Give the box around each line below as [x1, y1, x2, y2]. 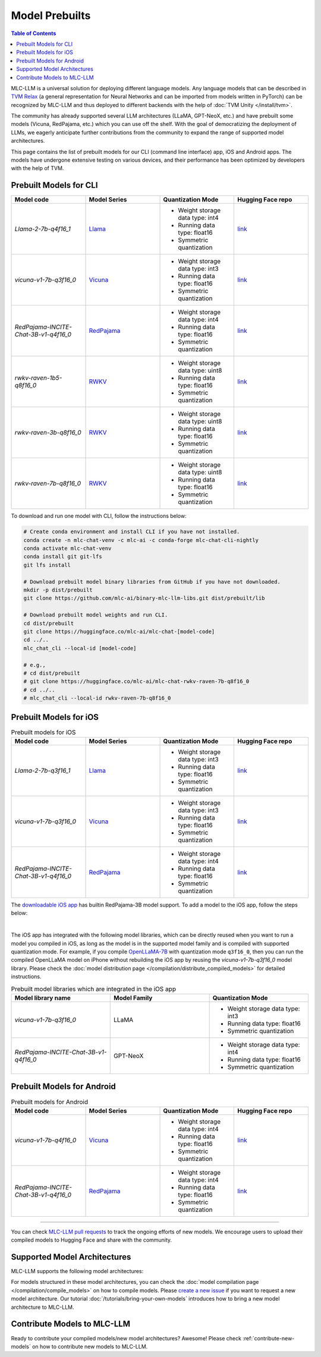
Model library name [14, 993, 71, 1002]
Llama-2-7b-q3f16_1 [14, 766, 71, 774]
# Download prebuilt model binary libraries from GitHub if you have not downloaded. [23, 578, 281, 585]
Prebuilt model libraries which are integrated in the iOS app [11, 984, 177, 993]
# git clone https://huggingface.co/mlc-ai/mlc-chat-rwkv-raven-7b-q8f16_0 [23, 678, 250, 685]
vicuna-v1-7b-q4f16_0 [14, 1136, 77, 1144]
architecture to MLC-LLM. [11, 1304, 74, 1311]
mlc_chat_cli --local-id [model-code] [23, 645, 137, 651]
